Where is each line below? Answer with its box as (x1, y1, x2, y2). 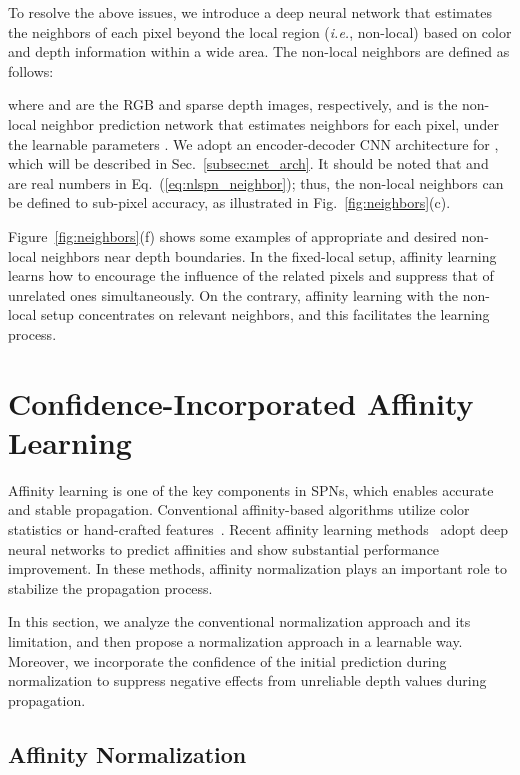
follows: (8, 60, 54, 81)
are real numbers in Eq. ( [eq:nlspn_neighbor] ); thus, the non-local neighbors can (8, 172, 504, 193)
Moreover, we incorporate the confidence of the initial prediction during (8, 650, 447, 671)
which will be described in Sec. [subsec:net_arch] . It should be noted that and (8, 153, 489, 174)
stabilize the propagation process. (8, 577, 213, 598)
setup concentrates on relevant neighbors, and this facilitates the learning (41, 304, 490, 325)
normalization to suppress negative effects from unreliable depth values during (8, 670, 487, 691)
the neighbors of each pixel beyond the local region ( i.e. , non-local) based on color (8, 21, 512, 42)
